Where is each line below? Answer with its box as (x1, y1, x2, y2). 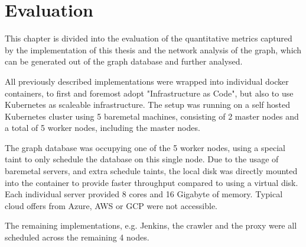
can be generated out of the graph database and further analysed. (5, 55, 243, 68)
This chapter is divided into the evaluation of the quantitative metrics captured (5, 32, 292, 44)
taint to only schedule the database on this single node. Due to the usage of (5, 153, 279, 165)
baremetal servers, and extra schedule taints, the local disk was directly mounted (5, 165, 298, 177)
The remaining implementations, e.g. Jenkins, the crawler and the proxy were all (5, 219, 297, 232)
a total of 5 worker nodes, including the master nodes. (5, 121, 200, 134)
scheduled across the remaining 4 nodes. (5, 231, 149, 243)
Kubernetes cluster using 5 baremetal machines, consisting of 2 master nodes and (5, 110, 299, 122)
